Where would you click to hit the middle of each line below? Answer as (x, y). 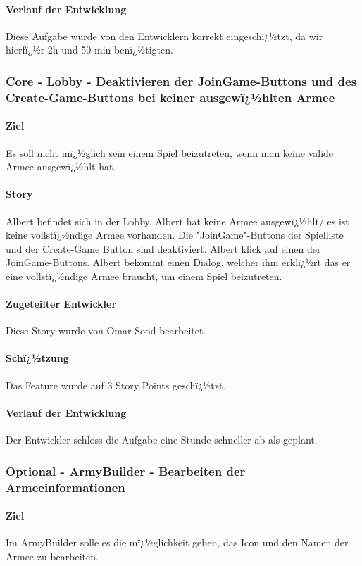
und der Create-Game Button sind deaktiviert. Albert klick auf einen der (163, 248)
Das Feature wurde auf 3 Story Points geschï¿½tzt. (116, 385)
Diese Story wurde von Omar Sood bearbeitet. (106, 331)
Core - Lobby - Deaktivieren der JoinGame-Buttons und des (181, 81)
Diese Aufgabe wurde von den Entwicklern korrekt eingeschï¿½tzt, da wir (164, 36)
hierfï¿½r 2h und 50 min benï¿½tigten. (89, 50)
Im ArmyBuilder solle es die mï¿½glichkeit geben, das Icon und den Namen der (177, 542)
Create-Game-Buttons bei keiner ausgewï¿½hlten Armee (170, 97)
